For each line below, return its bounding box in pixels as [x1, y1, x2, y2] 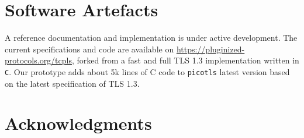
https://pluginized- [176, 43, 245, 55]
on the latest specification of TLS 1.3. [5, 77, 140, 89]
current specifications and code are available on [5, 43, 174, 55]
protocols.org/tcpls [5, 54, 72, 66]
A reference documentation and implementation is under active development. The [5, 31, 298, 44]
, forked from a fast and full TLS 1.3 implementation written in [71, 54, 299, 66]
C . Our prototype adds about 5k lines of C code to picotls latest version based [5, 65, 290, 77]
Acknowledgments [5, 111, 152, 135]
